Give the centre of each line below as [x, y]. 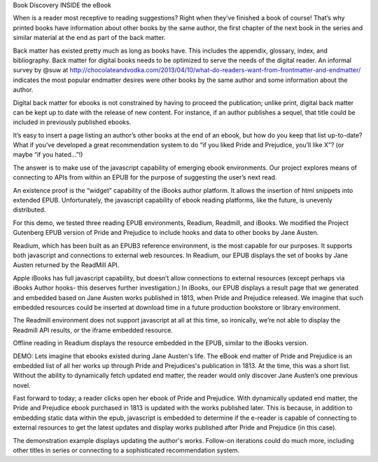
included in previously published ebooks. [72, 122]
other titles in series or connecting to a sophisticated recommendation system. [126, 450]
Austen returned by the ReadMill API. [66, 265]
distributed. [29, 210]
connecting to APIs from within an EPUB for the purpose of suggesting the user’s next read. [145, 177]
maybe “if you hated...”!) [48, 155]
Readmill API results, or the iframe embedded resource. [93, 330]
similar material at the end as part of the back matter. [89, 38]
